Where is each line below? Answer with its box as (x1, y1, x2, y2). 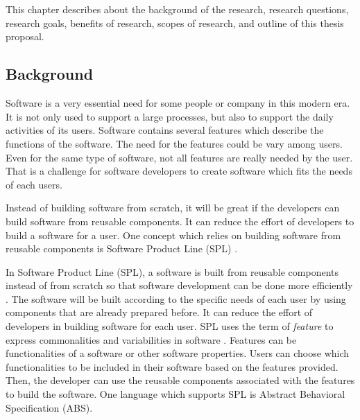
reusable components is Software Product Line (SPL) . (6, 241, 238, 256)
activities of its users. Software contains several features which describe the (6, 123, 324, 137)
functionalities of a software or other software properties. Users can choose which (6, 346, 350, 360)
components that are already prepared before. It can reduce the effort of (6, 305, 313, 320)
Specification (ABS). (6, 400, 93, 414)
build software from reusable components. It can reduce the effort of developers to (6, 213, 354, 228)
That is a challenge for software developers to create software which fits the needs (6, 164, 352, 178)
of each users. (6, 177, 62, 191)
